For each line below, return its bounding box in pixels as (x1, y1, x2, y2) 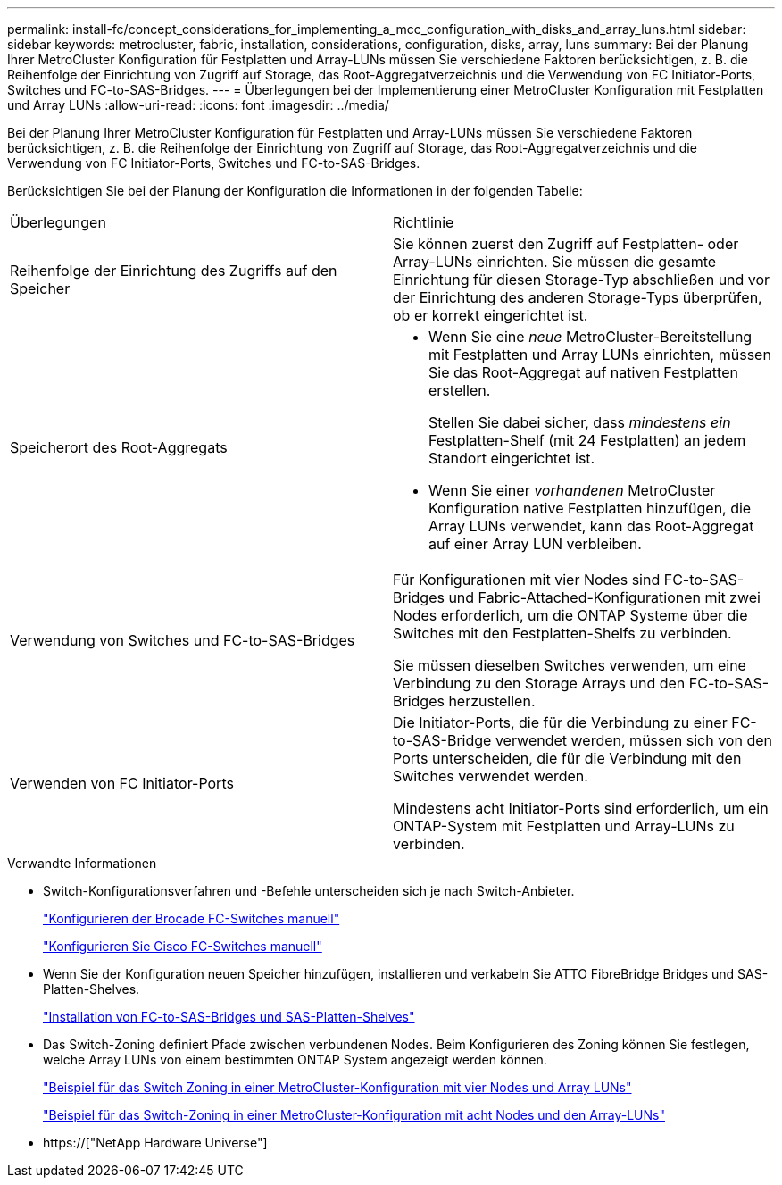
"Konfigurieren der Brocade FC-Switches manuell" (43, 911, 340, 926)
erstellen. (428, 381, 491, 399)
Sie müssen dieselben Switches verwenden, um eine (393, 656, 746, 674)
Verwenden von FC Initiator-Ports (10, 774, 234, 792)
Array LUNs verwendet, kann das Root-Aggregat (428, 517, 754, 535)
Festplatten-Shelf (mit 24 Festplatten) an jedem (428, 431, 746, 449)
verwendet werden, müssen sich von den (495, 731, 772, 749)
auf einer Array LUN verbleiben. (428, 535, 642, 553)
